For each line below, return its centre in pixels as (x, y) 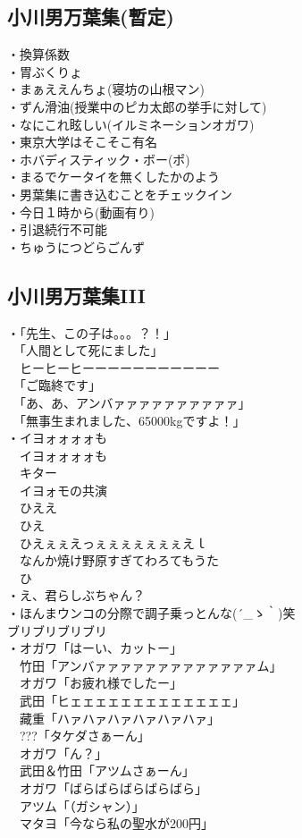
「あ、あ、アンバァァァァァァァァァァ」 (135, 402)
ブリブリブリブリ (57, 630)
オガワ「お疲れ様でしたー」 (101, 683)
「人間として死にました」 (91, 350)
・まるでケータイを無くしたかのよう (113, 177)
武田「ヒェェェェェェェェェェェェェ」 (132, 700)
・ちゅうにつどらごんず (76, 246)
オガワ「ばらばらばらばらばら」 (113, 787)
